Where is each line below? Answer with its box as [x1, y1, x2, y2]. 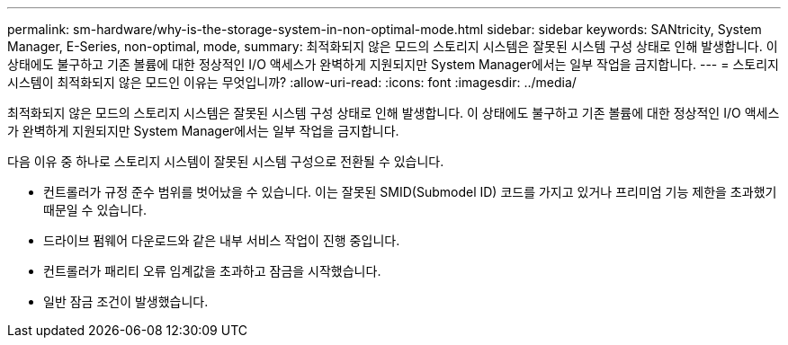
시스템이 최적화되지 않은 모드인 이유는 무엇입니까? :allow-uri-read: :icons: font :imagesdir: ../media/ [7, 75, 577, 90]
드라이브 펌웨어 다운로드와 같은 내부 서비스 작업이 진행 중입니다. [43, 233, 400, 248]
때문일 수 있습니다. [43, 202, 147, 217]
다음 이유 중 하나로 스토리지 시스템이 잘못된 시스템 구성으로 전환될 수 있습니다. [7, 154, 444, 169]
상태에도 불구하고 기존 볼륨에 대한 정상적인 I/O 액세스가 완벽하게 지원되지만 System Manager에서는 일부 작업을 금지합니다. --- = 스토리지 [7, 57, 779, 72]
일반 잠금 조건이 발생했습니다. [43, 294, 209, 309]
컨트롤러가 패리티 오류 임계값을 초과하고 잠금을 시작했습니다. [43, 263, 381, 279]
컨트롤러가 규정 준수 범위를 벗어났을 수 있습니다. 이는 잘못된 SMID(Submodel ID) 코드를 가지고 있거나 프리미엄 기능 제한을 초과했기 [43, 184, 777, 199]
